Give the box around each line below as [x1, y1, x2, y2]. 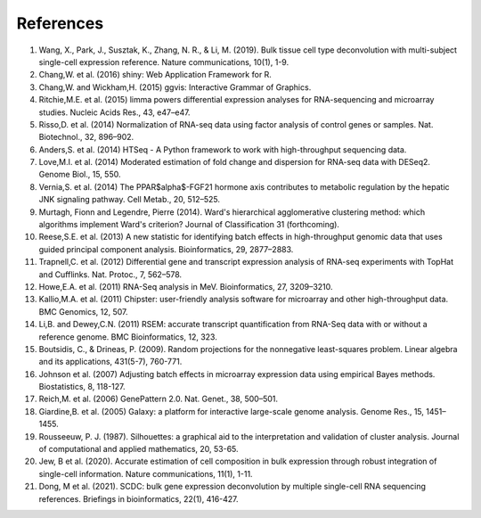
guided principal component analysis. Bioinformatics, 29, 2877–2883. [38, 243, 294, 254]
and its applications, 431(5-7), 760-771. [38, 357, 183, 367]
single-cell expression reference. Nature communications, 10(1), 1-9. [38, 56, 289, 67]
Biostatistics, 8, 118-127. [38, 382, 126, 392]
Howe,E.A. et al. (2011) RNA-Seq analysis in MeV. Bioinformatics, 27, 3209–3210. [38, 281, 333, 292]
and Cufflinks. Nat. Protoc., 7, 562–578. [38, 268, 183, 280]
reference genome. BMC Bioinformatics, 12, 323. [38, 331, 217, 342]
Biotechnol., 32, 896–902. [38, 132, 135, 143]
